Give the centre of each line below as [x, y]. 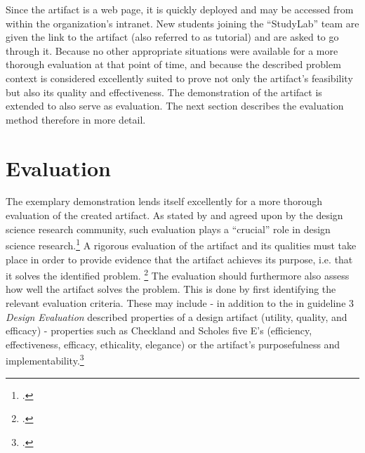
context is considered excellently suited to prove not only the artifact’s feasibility [179, 78]
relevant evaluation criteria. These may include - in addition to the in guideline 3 [180, 302]
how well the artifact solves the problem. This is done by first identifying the [171, 289]
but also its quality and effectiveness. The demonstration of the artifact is [164, 92]
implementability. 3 [45, 359]
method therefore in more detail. [76, 119]
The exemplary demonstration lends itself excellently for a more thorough [164, 201]
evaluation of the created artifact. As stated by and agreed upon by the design [174, 215]
